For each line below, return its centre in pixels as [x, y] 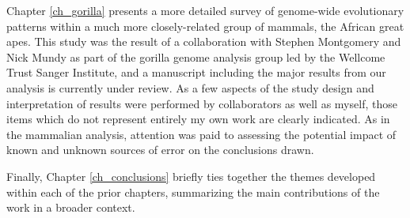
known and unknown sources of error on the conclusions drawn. [160, 150]
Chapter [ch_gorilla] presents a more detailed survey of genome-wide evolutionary [205, 10]
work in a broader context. [71, 207]
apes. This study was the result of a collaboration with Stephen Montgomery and [204, 41]
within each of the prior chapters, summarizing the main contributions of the [193, 192]
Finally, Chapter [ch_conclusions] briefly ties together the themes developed [191, 176]
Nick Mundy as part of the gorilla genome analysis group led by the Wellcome [196, 56]
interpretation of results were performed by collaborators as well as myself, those [202, 103]
